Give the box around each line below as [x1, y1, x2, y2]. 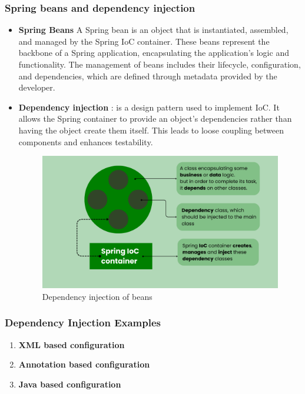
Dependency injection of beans [42, 290, 152, 302]
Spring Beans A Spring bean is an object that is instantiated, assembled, [18, 24, 289, 36]
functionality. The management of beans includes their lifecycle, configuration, [18, 58, 301, 70]
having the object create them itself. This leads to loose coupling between [18, 123, 284, 136]
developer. [18, 81, 55, 94]
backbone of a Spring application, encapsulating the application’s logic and [18, 46, 289, 59]
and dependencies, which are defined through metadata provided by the [18, 69, 277, 82]
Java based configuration [18, 378, 121, 390]
